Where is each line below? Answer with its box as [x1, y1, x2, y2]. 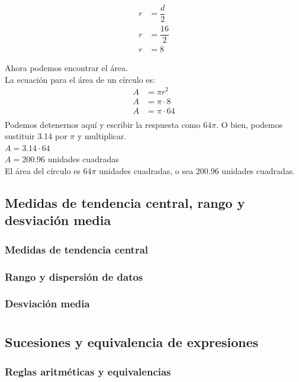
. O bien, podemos [216, 118, 283, 130]
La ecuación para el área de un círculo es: [5, 73, 155, 85]
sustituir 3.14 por [5, 130, 67, 142]
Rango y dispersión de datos [5, 269, 143, 284]
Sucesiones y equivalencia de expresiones [5, 333, 259, 351]
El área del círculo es [5, 164, 81, 176]
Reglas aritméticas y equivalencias [5, 364, 171, 378]
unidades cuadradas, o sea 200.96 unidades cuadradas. [99, 164, 295, 176]
